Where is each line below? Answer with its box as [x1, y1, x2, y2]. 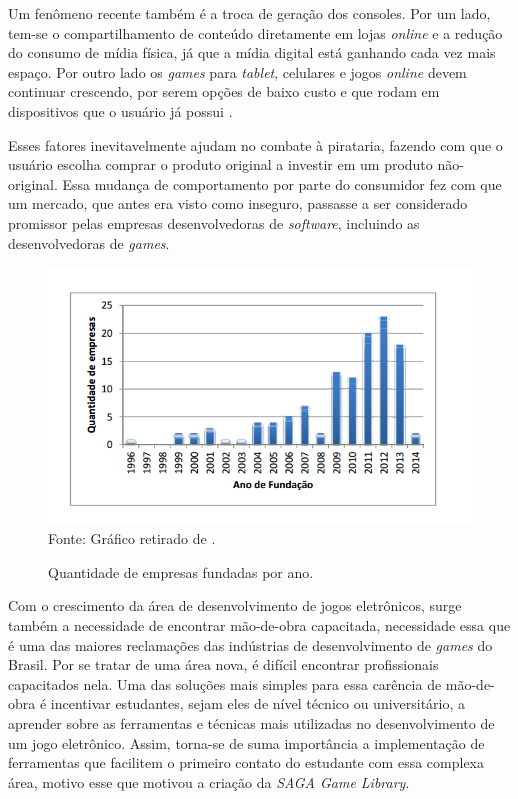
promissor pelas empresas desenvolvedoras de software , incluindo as [8, 212, 420, 233]
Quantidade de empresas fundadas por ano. [48, 561, 314, 582]
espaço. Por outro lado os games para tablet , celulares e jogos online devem [8, 61, 467, 82]
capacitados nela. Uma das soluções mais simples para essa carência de [8, 673, 442, 694]
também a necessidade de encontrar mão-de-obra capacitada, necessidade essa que [8, 614, 511, 635]
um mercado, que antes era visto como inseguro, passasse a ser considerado [8, 193, 468, 214]
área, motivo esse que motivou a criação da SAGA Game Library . [8, 771, 410, 792]
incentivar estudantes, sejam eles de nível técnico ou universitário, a [50, 693, 466, 714]
